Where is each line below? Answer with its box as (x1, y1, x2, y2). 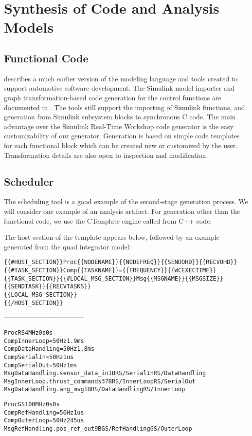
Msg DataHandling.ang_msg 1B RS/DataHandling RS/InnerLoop (4, 386, 185, 393)
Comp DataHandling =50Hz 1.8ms (4, 345, 95, 353)
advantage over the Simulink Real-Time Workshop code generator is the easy (4, 121, 234, 131)
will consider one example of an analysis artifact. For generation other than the (4, 206, 240, 216)
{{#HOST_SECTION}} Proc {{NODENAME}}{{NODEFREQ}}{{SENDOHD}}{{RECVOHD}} (4, 259, 237, 266)
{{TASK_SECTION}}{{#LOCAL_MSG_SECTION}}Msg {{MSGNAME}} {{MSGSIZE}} (4, 275, 224, 282)
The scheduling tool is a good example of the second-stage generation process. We (4, 196, 248, 207)
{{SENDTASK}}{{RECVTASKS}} (4, 283, 91, 290)
